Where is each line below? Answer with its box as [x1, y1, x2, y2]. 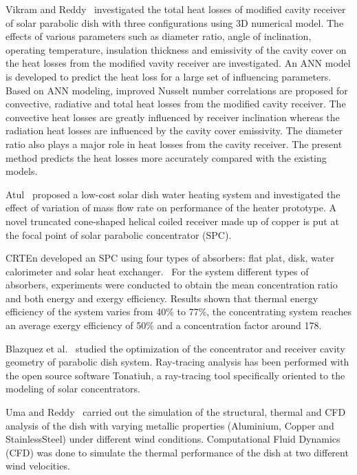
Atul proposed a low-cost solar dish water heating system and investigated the [6, 187, 340, 201]
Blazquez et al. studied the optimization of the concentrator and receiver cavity [6, 341, 345, 355]
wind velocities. [6, 458, 70, 473]
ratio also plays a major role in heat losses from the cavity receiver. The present [6, 136, 343, 151]
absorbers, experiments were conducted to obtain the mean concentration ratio [6, 277, 338, 292]
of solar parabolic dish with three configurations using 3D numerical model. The [6, 15, 344, 30]
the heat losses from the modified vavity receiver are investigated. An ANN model [6, 56, 351, 70]
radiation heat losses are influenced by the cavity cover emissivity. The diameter [6, 123, 343, 138]
